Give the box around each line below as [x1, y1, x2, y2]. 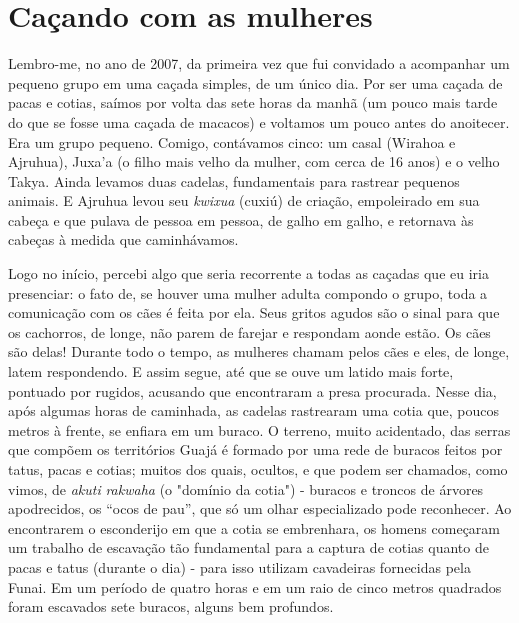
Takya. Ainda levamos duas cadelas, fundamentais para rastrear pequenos [8, 170, 460, 191]
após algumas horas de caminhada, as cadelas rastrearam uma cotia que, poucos [8, 400, 500, 421]
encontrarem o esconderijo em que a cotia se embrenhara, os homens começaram [8, 517, 500, 538]
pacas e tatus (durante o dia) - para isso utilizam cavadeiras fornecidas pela [8, 556, 471, 577]
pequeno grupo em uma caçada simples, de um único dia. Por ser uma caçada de [8, 72, 503, 93]
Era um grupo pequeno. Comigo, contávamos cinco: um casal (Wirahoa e [8, 131, 456, 152]
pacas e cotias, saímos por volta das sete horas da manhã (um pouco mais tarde [8, 92, 498, 113]
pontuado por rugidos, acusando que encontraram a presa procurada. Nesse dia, [8, 380, 497, 401]
